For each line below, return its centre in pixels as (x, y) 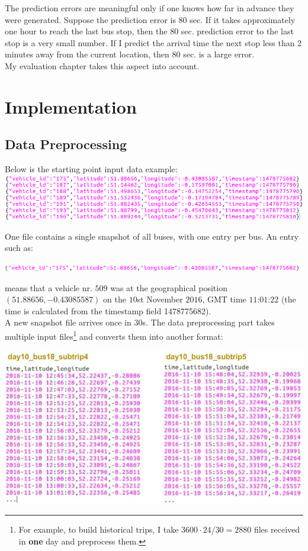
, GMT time (224, 299)
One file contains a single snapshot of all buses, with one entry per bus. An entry (152, 236)
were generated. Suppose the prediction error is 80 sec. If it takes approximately (150, 19)
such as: (19, 248)
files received (277, 529)
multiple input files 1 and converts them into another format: (114, 335)
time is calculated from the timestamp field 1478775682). (108, 310)
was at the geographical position (169, 287)
